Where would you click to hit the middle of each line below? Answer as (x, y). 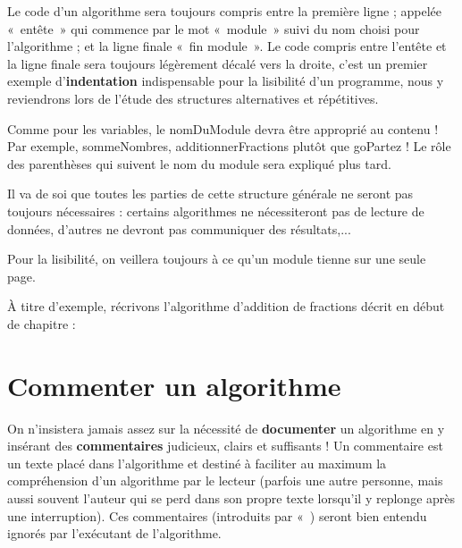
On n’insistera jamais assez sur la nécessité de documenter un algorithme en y (226, 428)
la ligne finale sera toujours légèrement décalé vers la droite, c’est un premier (218, 63)
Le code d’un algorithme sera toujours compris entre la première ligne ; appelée (225, 11)
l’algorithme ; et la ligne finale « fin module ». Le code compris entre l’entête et (227, 46)
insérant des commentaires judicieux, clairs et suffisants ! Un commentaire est (225, 446)
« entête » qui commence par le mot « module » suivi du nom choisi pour (214, 28)
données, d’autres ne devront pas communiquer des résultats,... (179, 228)
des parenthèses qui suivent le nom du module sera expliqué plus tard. (199, 163)
